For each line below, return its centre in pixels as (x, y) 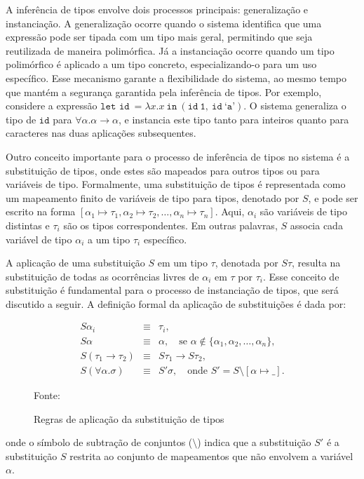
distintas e (28, 225)
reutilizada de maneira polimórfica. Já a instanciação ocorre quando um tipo (170, 50)
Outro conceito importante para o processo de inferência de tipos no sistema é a (178, 156)
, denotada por (247, 263)
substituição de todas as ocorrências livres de (102, 276)
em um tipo (182, 263)
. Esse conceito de (301, 276)
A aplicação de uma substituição (75, 263)
